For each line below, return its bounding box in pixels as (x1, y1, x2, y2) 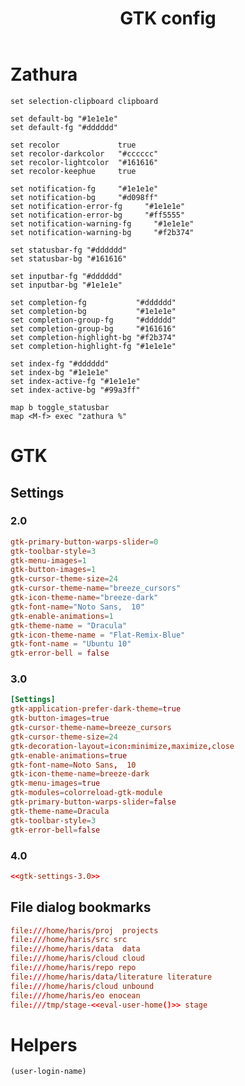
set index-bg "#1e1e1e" (10, 367, 110, 377)
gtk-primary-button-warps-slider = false (10, 797, 177, 807)
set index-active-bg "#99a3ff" (10, 385, 141, 395)
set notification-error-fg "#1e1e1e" (10, 201, 186, 211)
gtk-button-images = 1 (10, 565, 97, 575)
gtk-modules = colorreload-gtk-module (10, 788, 163, 798)
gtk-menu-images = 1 (10, 555, 87, 566)
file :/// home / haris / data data (10, 944, 141, 954)
